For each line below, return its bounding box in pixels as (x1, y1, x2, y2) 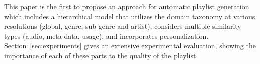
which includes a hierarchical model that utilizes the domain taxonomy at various (4, 11, 255, 21)
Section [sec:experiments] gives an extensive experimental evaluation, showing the (4, 40, 256, 51)
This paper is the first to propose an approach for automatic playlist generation (4, 1, 249, 11)
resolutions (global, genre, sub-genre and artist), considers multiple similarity (4, 21, 241, 31)
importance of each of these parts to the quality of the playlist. (4, 50, 198, 60)
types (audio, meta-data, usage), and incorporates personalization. (4, 30, 209, 41)
